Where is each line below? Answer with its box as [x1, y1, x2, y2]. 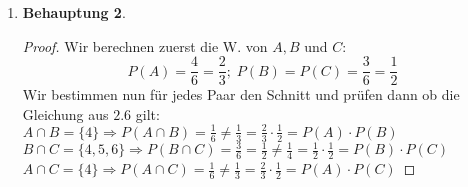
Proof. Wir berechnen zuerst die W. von [22, 35, 268, 56]
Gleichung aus [22, 103, 109, 124]
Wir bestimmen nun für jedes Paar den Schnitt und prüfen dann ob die [22, 84, 460, 105]
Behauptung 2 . [22, 2, 126, 22]
